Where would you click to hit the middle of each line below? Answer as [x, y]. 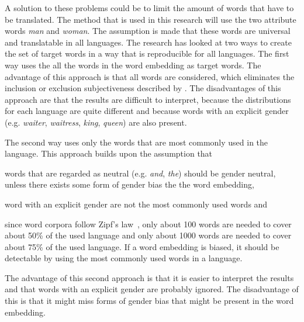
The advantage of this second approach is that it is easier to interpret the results [149, 277]
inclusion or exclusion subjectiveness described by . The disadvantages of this [143, 88]
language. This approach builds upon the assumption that [109, 153]
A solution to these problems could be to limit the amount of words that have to [149, 8]
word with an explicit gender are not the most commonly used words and [136, 204]
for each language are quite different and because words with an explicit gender [147, 111]
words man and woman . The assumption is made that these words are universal [148, 31]
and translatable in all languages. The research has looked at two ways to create [148, 42]
